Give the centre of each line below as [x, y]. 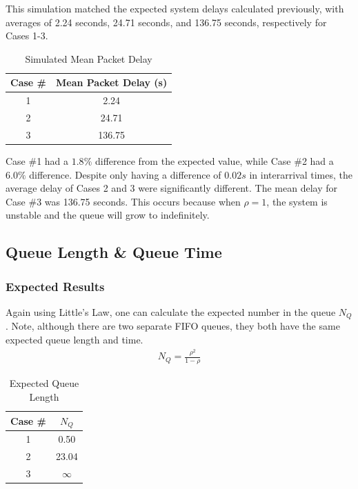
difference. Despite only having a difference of [125, 174]
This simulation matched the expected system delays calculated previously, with [175, 8]
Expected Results [55, 286]
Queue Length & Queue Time [114, 252]
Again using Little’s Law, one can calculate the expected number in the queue [171, 311]
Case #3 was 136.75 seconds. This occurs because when [123, 201]
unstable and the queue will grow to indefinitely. [108, 215]
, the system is [297, 201]
